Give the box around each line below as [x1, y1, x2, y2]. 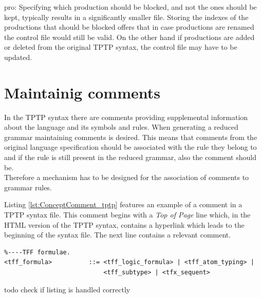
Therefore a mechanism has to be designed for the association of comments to [4, 172, 249, 183]
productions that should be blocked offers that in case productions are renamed [4, 22, 254, 32]
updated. [4, 51, 32, 62]
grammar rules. [4, 182, 52, 192]
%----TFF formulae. [4, 248, 70, 256]
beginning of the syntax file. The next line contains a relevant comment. [4, 229, 231, 240]
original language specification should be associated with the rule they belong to [4, 142, 257, 152]
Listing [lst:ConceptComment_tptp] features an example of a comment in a [4, 199, 243, 210]
